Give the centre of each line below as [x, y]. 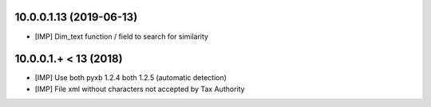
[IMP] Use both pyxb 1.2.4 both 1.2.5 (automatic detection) [131, 78]
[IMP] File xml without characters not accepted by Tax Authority [140, 89]
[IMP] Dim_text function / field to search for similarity [122, 36]
